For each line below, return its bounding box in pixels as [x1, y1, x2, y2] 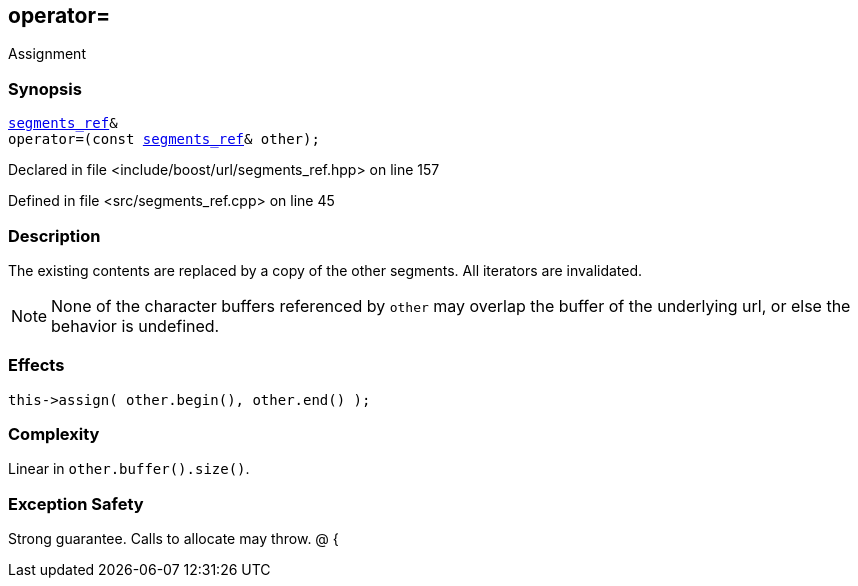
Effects [8, 355, 65, 376]
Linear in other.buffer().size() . [8, 460, 250, 478]
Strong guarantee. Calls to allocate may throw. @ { [8, 530, 339, 548]
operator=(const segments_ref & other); [8, 131, 320, 148]
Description [8, 225, 101, 246]
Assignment [8, 45, 86, 63]
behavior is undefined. [51, 315, 220, 336]
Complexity [8, 424, 100, 445]
